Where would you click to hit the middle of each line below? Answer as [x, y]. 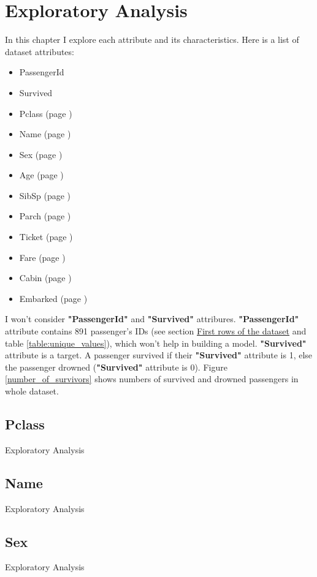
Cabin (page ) [45, 278]
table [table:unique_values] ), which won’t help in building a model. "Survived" [156, 343]
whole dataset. [32, 391]
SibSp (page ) [45, 195]
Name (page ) [45, 134]
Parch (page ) [45, 216]
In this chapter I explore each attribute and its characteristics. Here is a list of [152, 40]
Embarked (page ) [53, 298]
